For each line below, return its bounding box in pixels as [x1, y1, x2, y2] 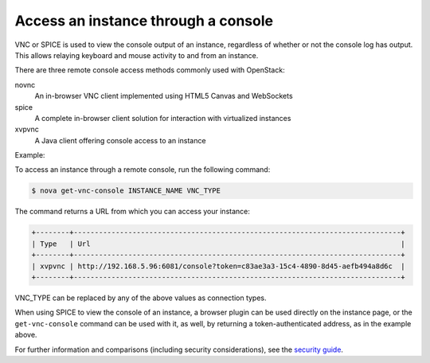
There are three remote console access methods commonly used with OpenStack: [14, 65, 286, 75]
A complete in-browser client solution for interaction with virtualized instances [34, 113, 291, 123]
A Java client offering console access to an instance [34, 135, 206, 145]
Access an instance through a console [14, 12, 274, 29]
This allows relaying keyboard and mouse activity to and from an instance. [14, 50, 259, 60]
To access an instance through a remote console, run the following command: [14, 165, 271, 174]
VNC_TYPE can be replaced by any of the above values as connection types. [14, 293, 267, 302]
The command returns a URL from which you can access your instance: [14, 207, 251, 217]
